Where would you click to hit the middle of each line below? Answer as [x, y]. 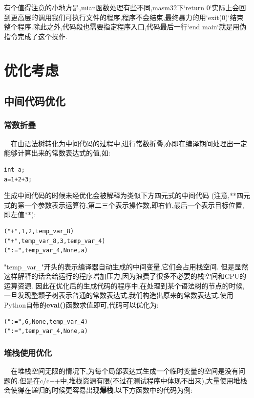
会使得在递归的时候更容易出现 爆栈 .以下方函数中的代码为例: [98, 390]
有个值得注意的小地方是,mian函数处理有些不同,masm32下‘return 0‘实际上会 [122, 7]
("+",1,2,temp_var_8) [39, 231]
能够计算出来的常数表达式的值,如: [57, 153]
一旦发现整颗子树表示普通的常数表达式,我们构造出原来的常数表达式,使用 [119, 295]
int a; [14, 169]
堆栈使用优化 [28, 352]
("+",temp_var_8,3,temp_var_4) [55, 241]
